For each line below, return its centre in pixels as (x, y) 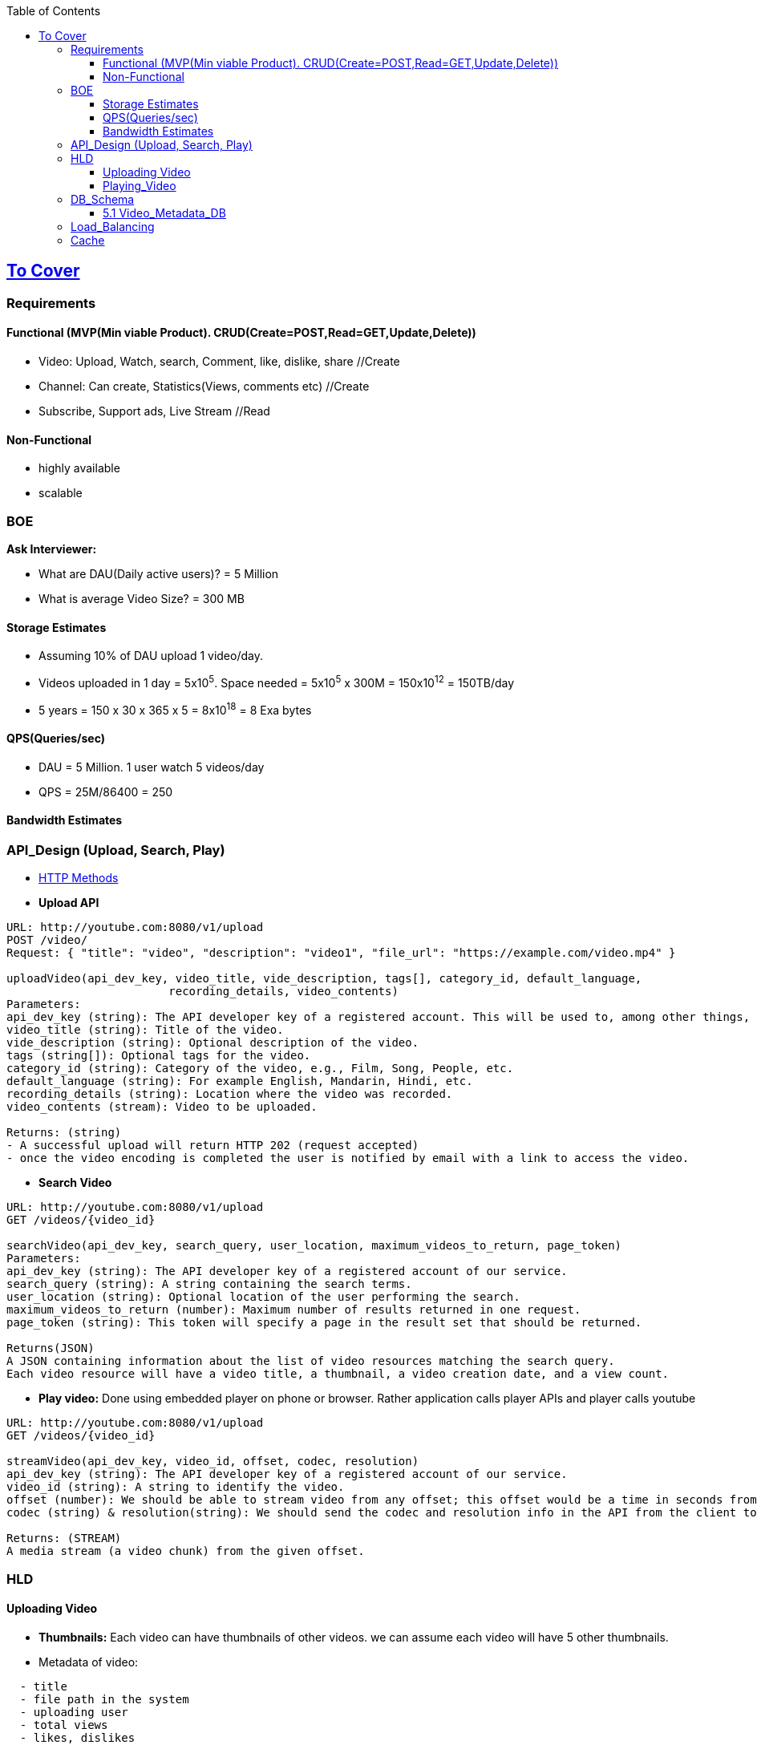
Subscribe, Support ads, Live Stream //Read (154, 411)
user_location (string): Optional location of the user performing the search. (263, 1297)
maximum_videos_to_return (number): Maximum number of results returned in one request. (294, 1310)
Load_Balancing (113, 227)
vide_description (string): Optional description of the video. (213, 1043)
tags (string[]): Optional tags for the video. (159, 1056)
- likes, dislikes (77, 1737)
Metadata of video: (89, 1662)
